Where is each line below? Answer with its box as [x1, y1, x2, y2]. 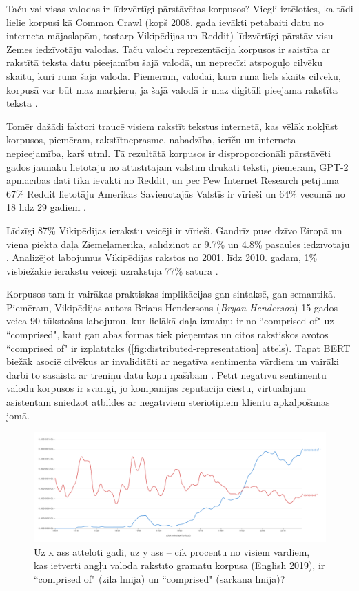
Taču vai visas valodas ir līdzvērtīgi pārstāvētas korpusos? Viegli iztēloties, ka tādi [6, 1, 353, 15]
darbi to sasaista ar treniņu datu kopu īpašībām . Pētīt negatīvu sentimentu [6, 367, 327, 382]
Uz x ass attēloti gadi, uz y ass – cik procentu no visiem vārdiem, [34, 544, 310, 559]
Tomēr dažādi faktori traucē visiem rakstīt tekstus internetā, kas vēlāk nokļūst [6, 118, 338, 133]
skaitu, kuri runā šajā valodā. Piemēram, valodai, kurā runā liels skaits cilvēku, [6, 68, 341, 83]
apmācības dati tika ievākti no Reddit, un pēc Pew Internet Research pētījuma [6, 173, 340, 187]
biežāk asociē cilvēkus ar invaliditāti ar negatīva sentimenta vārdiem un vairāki [6, 354, 339, 369]
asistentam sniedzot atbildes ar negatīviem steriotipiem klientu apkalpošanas [6, 395, 330, 409]
